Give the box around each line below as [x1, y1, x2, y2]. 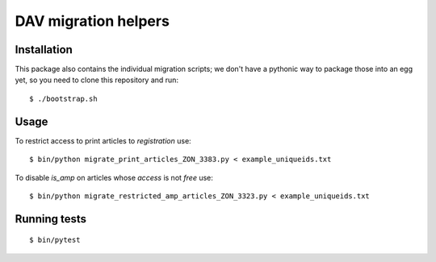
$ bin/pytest [29, 235, 81, 245]
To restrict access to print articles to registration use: [15, 135, 191, 145]
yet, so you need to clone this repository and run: [15, 75, 179, 85]
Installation [15, 43, 73, 56]
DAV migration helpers [15, 12, 170, 30]
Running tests [15, 212, 87, 226]
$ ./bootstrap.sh [29, 94, 98, 103]
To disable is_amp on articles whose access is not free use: [15, 173, 214, 182]
